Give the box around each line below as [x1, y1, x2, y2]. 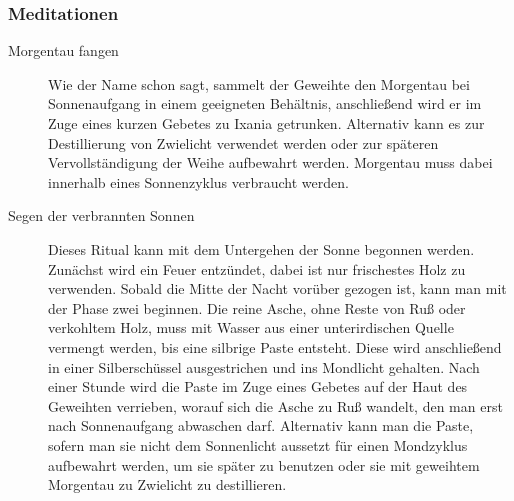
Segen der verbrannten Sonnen [8, 205, 195, 226]
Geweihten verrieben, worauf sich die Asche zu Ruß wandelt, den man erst [48, 395, 503, 416]
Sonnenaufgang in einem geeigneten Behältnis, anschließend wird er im [48, 93, 482, 114]
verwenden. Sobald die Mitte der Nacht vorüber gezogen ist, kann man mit [48, 278, 507, 299]
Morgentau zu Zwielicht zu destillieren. [48, 474, 287, 495]
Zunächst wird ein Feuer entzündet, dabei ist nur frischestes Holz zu [48, 258, 466, 279]
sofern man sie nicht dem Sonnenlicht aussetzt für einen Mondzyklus [48, 434, 468, 455]
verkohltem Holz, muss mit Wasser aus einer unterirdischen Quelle [48, 317, 454, 338]
